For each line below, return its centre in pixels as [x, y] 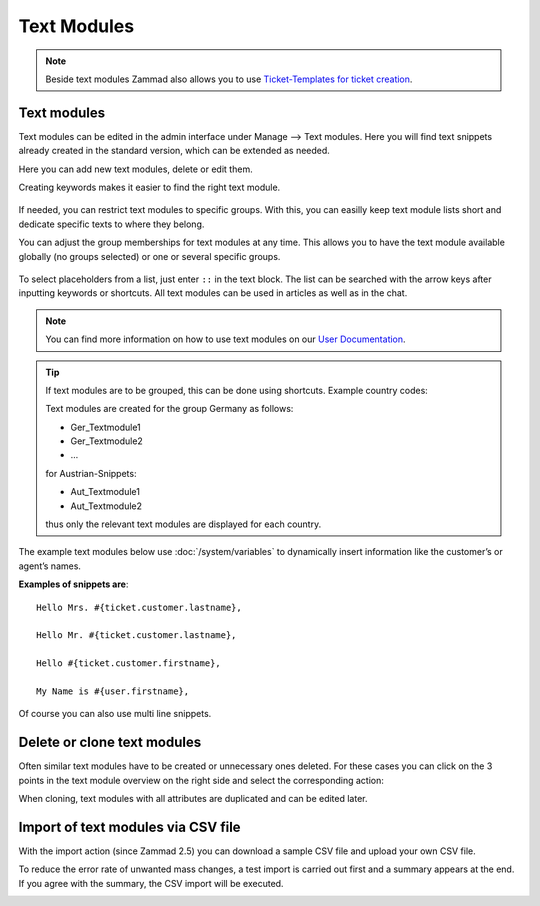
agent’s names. [50, 566]
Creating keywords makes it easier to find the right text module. [149, 187]
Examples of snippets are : [73, 584]
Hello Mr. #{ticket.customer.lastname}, [136, 635]
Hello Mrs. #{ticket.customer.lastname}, [139, 607]
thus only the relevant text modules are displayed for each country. [183, 524]
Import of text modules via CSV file [129, 826]
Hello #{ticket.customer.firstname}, [129, 663]
